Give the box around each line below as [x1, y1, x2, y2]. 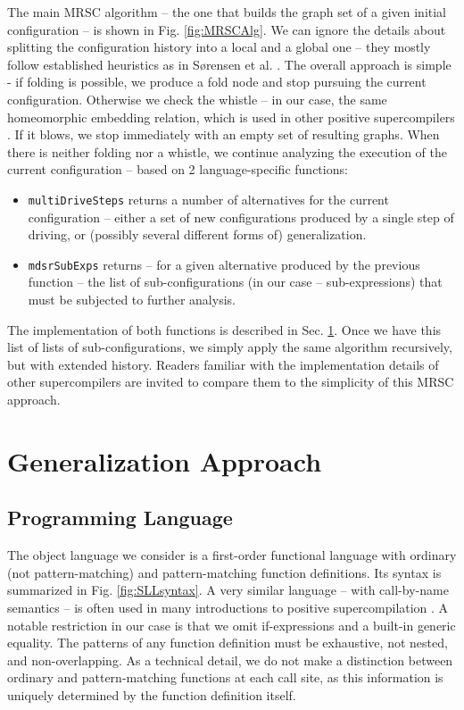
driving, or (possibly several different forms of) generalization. [28, 225, 367, 244]
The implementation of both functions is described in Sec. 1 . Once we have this [7, 320, 442, 338]
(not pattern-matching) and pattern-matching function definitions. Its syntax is [7, 563, 442, 581]
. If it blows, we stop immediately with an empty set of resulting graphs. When [7, 125, 440, 144]
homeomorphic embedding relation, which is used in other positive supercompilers [7, 107, 455, 126]
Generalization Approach [7, 442, 322, 479]
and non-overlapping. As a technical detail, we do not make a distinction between [7, 650, 453, 669]
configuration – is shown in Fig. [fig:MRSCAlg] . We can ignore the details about [7, 20, 446, 38]
